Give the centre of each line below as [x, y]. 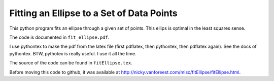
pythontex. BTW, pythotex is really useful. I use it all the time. [73, 53]
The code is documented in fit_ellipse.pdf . [59, 37]
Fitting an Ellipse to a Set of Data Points [93, 13]
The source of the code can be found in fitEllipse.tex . [71, 63]
